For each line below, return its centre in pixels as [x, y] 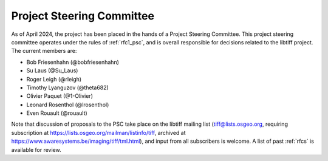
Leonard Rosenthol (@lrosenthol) [68, 104]
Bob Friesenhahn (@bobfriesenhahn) [73, 62]
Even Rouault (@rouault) [57, 113]
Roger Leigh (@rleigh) [54, 79]
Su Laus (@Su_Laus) [52, 70]
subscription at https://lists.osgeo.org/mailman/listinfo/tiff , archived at [98, 132]
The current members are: [44, 51]
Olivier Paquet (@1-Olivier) [60, 96]
